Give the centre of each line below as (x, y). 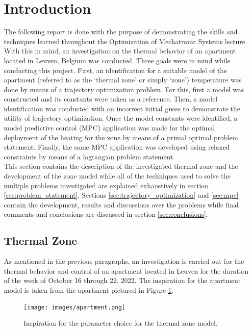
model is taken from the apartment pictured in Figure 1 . (89, 290)
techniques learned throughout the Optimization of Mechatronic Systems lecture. (126, 41)
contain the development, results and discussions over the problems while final (121, 204)
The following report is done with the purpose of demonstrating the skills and (121, 32)
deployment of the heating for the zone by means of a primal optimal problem (121, 137)
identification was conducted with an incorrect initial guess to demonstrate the (122, 108)
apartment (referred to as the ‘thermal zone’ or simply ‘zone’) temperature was (123, 80)
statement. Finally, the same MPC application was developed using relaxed (117, 147)
